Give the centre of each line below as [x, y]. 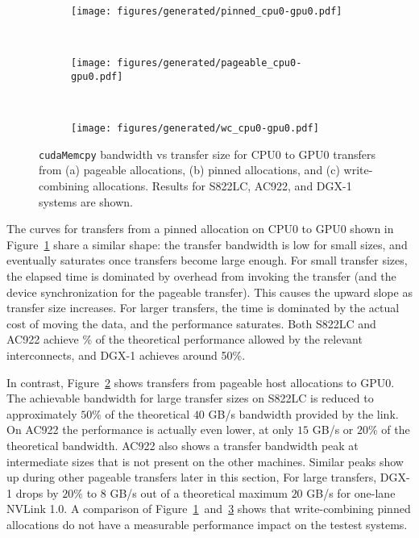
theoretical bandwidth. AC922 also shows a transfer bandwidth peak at [183, 445]
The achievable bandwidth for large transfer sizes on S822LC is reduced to [190, 398]
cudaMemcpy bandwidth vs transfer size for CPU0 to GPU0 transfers [207, 154]
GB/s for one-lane [351, 492]
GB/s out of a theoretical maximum [199, 492]
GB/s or [333, 430]
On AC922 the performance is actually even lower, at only [150, 430]
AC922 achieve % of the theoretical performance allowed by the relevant [185, 339]
